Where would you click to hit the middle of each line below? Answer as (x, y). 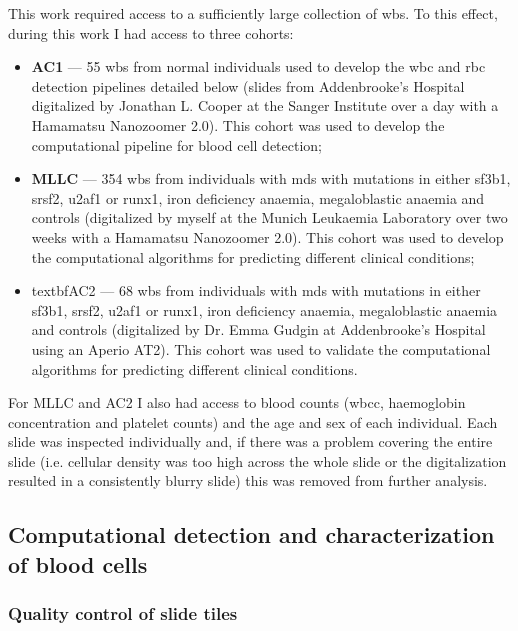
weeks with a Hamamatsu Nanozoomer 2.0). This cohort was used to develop (267, 236)
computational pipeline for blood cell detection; (176, 144)
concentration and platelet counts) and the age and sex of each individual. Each (253, 421)
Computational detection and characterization (251, 534)
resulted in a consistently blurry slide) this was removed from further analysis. (248, 480)
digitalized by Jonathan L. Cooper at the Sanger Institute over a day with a (265, 105)
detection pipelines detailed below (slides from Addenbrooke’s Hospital (248, 85)
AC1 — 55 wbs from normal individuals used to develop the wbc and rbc (258, 66)
